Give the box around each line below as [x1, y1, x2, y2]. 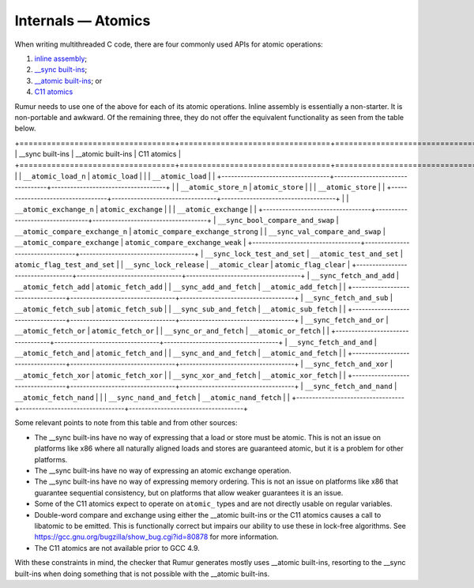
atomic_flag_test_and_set [14, 260, 115, 269]
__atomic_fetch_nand [14, 393, 95, 402]
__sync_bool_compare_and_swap [217, 216, 335, 225]
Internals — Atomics [14, 12, 151, 29]
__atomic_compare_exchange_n [14, 227, 128, 236]
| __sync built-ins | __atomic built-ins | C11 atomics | [14, 149, 182, 159]
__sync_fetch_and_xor [304, 360, 389, 369]
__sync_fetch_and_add [310, 271, 395, 281]
